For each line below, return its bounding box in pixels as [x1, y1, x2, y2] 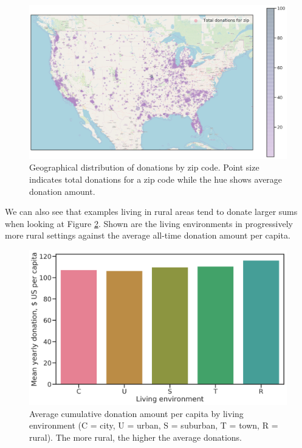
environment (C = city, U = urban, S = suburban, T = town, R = [29, 419, 278, 432]
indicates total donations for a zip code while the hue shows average [29, 173, 283, 185]
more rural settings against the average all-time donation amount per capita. [5, 229, 290, 242]
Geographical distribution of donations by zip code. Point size [29, 161, 259, 174]
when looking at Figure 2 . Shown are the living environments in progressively [5, 217, 293, 229]
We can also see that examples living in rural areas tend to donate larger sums [5, 205, 298, 218]
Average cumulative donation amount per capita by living [29, 407, 244, 419]
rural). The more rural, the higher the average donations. [29, 430, 242, 443]
